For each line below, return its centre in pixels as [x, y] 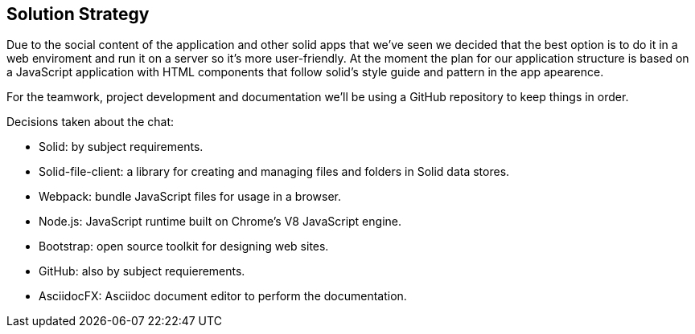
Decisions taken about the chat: [90, 122]
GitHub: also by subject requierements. [142, 271]
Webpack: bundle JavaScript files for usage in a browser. [190, 197]
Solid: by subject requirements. [121, 147]
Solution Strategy [78, 14]
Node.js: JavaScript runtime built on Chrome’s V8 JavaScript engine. [220, 222]
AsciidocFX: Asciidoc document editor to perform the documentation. [223, 296]
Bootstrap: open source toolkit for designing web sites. [184, 246]
